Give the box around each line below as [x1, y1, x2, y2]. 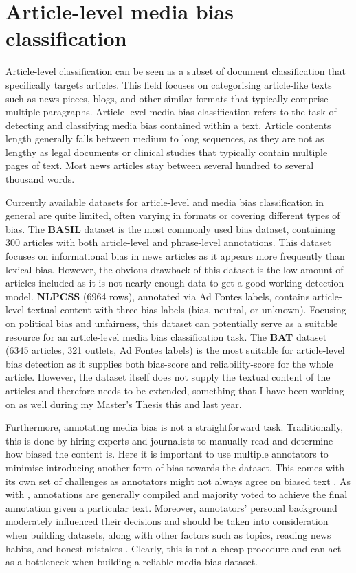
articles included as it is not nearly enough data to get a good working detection [5, 276, 344, 290]
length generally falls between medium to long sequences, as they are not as [5, 131, 324, 146]
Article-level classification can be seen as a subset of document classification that [5, 64, 346, 78]
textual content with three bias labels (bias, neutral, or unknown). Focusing [27, 302, 346, 317]
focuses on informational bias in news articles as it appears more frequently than [5, 249, 345, 263]
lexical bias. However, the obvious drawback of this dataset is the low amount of [5, 262, 344, 276]
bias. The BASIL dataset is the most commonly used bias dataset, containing [5, 221, 336, 236]
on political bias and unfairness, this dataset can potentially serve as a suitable [5, 316, 338, 330]
